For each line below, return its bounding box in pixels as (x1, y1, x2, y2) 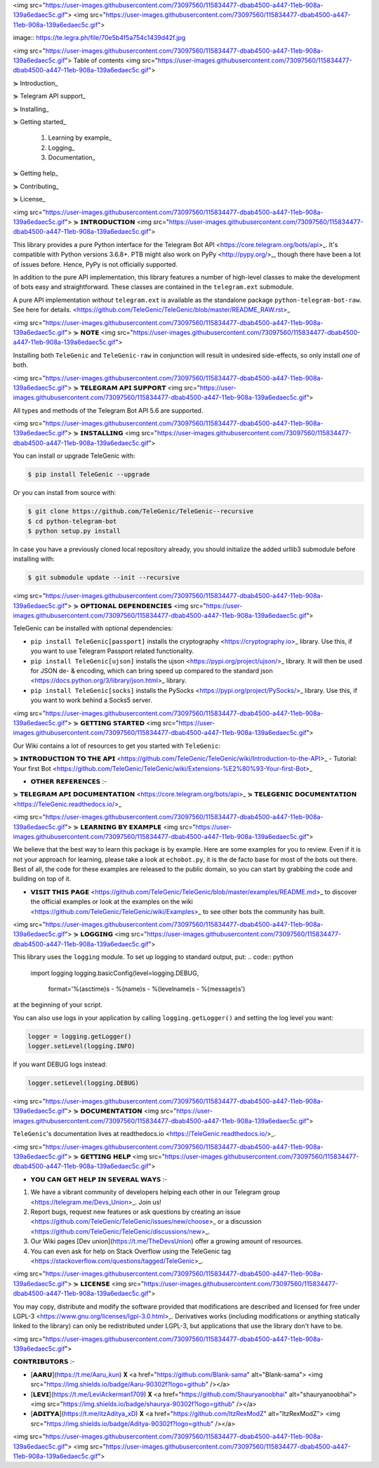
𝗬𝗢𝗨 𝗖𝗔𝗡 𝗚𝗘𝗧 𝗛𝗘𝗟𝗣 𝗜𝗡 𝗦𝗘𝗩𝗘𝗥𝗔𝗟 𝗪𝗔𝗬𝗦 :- (30, 1175, 168, 1183)
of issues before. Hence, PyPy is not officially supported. (13, 260, 178, 268)
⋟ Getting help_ (13, 169, 59, 178)
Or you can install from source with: (13, 489, 117, 497)
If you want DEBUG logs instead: (13, 1060, 107, 1069)
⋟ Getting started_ (13, 117, 67, 126)
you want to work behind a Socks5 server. (30, 696, 152, 705)
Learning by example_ (48, 133, 112, 142)
